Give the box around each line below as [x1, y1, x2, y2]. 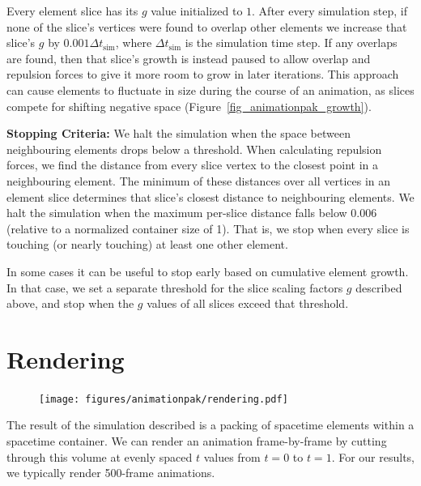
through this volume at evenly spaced [6, 448, 193, 465]
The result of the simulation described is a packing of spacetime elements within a [6, 416, 415, 433]
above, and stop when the [6, 295, 134, 312]
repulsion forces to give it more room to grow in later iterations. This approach [6, 66, 399, 83]
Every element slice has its [6, 2, 138, 19]
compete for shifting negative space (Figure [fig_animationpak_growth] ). [6, 97, 372, 114]
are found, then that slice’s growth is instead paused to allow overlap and [6, 49, 371, 66]
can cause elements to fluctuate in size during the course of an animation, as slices [6, 81, 415, 98]
